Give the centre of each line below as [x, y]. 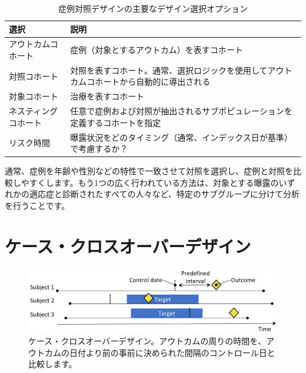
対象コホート [34, 96]
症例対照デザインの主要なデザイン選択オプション [153, 8]
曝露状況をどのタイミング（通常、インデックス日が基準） [181, 137]
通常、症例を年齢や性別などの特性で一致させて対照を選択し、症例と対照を [149, 171]
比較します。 [53, 364]
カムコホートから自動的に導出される [140, 81]
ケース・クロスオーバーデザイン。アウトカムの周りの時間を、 [147, 341]
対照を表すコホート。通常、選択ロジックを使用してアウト [181, 70]
